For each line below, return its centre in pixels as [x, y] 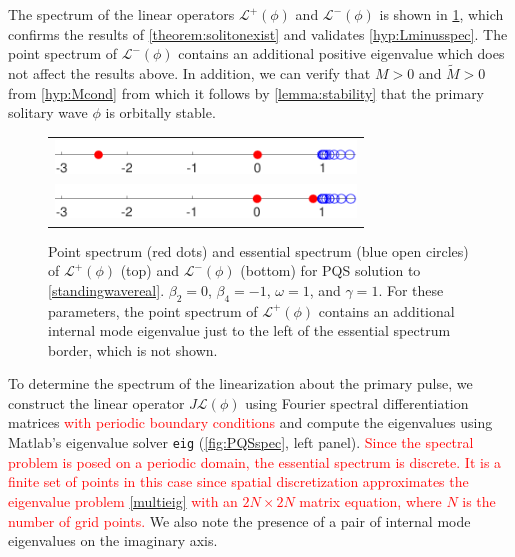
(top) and [149, 270]
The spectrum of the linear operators [121, 14]
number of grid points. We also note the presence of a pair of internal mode [239, 520]
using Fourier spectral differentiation [357, 402]
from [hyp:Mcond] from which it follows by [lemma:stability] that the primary [246, 92]
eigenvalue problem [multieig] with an [123, 500]
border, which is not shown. [133, 349]
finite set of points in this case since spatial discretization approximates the [238, 481]
